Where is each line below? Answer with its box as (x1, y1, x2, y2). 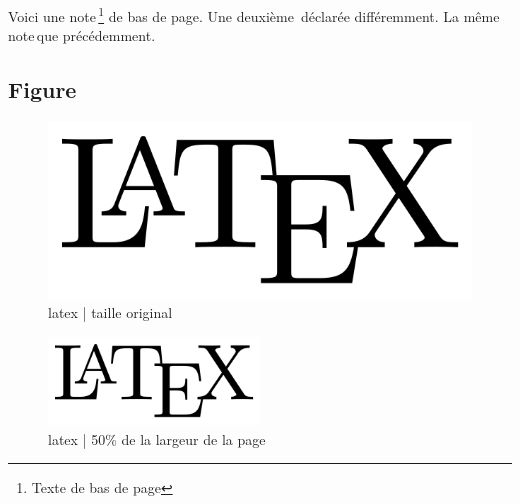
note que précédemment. (8, 25, 156, 46)
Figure (8, 74, 77, 105)
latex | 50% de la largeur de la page (48, 428, 266, 449)
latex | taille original (48, 302, 173, 323)
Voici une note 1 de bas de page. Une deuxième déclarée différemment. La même (8, 3, 500, 26)
